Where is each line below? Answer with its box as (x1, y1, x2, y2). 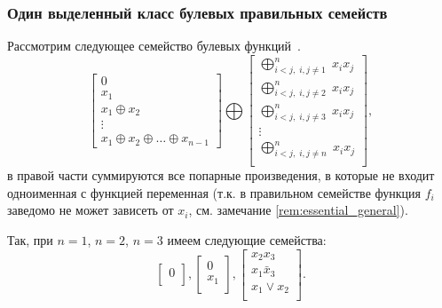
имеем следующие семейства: (167, 230, 327, 249)
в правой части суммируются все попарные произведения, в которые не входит (7, 166, 435, 185)
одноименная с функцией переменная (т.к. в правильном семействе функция (7, 183, 421, 201)
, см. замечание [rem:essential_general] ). (188, 201, 408, 219)
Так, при (7, 230, 53, 249)
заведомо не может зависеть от (7, 201, 174, 219)
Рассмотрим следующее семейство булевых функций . (7, 36, 302, 55)
